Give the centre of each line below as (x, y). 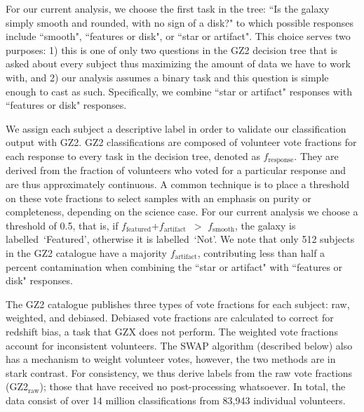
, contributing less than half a (261, 252)
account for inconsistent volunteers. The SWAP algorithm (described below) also (179, 345)
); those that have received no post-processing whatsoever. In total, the (193, 386)
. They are (316, 155)
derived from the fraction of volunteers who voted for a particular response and (176, 170)
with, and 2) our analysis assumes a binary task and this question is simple (167, 77)
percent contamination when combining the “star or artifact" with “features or (174, 266)
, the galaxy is (265, 225)
